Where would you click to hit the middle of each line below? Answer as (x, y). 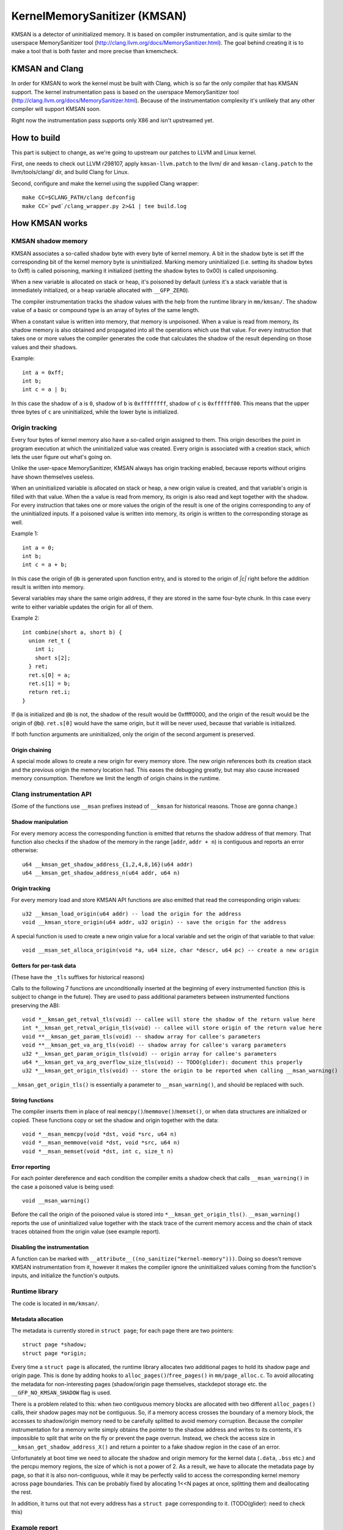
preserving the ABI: (36, 1005)
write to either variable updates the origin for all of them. (83, 606)
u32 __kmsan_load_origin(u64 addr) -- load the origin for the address (132, 914)
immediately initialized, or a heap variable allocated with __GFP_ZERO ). (100, 290)
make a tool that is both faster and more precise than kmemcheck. (95, 51)
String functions (33, 1100)
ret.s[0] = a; (50, 675)
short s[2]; (53, 658)
